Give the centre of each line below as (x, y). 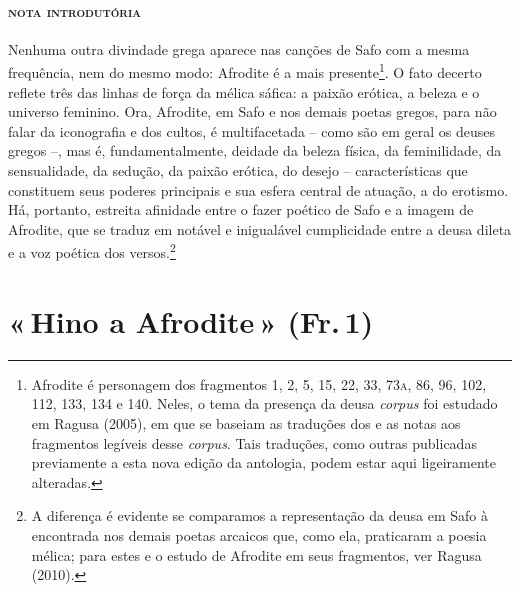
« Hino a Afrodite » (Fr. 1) (191, 320)
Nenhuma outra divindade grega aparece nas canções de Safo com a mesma (239, 48)
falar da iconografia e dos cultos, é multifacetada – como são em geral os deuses (252, 130)
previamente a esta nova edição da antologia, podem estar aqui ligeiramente (263, 462)
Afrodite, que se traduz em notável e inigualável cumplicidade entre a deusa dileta (260, 228)
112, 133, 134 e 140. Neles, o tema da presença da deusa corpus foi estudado (264, 403)
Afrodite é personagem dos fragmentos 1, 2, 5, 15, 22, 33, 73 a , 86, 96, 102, (259, 383)
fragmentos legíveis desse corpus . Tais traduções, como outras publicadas (254, 442)
